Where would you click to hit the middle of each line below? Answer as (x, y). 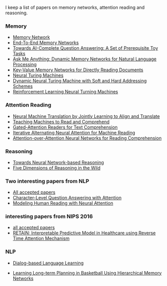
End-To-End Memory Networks (46, 43)
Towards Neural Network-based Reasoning (58, 162)
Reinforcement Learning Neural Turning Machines (65, 92)
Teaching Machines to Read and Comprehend (61, 121)
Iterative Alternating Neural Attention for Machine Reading (74, 132)
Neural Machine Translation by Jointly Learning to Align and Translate (86, 116)
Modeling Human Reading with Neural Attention (63, 203)
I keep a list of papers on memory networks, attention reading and (75, 7)
